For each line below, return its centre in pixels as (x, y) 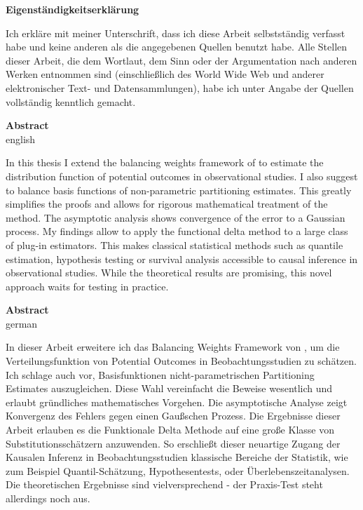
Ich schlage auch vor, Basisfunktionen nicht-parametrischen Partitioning (160, 374)
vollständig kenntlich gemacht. (71, 101)
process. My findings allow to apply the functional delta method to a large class (177, 231)
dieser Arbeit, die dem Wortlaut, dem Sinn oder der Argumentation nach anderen (181, 60)
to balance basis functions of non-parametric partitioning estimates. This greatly (179, 190)
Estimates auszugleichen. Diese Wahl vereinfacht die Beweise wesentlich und (169, 388)
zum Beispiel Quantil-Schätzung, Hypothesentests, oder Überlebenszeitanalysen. (178, 470)
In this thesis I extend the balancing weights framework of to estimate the (165, 162)
